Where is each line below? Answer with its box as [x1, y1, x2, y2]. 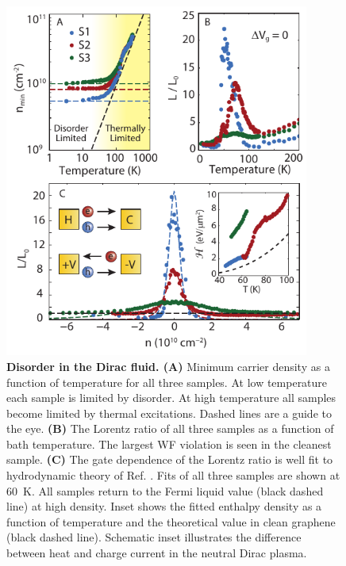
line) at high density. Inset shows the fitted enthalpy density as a [6, 498, 322, 514]
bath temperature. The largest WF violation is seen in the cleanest [6, 435, 332, 452]
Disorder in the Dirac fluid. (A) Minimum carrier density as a [6, 358, 330, 374]
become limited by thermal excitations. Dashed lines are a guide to [6, 404, 332, 421]
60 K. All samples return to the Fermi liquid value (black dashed [6, 482, 324, 499]
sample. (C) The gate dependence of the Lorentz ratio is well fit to [6, 451, 333, 468]
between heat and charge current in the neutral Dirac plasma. [6, 545, 307, 561]
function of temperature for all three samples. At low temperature [6, 373, 328, 390]
